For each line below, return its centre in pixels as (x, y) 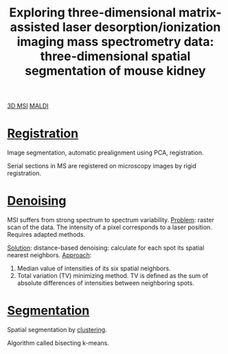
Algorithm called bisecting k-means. (58, 343)
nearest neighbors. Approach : (49, 255)
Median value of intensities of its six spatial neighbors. (94, 268)
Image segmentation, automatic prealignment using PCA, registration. (105, 153)
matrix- (200, 13)
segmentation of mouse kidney (115, 71)
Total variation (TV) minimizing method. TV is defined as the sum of (113, 276)
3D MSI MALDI (28, 106)
